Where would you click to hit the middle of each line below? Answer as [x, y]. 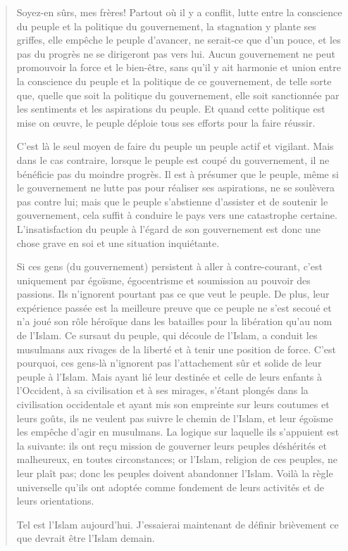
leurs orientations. [55, 501]
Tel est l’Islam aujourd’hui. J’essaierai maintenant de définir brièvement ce [178, 524]
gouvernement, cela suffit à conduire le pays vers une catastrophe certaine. [177, 215]
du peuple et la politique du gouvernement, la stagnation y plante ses [166, 26]
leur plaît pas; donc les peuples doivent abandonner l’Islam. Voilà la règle [175, 473]
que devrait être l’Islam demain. [86, 538]
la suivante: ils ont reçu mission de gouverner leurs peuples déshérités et [172, 445]
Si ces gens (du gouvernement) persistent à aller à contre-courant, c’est [169, 266]
